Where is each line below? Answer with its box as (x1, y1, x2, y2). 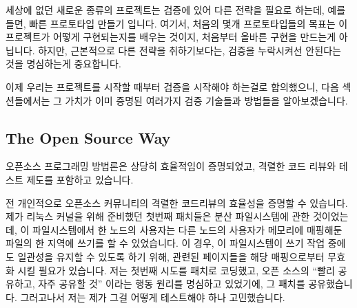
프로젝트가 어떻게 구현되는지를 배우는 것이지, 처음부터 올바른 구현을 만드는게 (6, 30, 336, 44)
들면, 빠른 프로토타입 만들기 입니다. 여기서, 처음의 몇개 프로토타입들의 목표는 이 (6, 16, 348, 30)
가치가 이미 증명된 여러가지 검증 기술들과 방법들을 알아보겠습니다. (65, 93, 348, 107)
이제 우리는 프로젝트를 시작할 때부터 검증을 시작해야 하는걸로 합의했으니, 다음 (6, 79, 339, 93)
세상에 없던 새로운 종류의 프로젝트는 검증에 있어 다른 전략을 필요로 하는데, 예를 (6, 3, 346, 16)
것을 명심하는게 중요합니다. (6, 56, 121, 71)
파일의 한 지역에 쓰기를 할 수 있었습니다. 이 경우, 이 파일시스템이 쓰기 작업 (6, 236, 325, 250)
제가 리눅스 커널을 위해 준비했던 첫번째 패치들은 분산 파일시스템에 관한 (6, 209, 310, 223)
